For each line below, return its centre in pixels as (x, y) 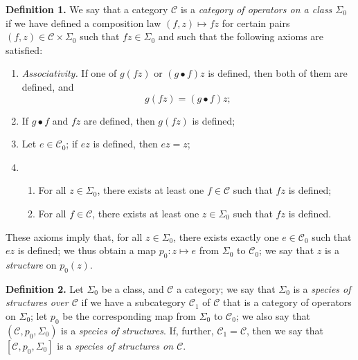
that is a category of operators (287, 302)
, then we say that (285, 330)
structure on (31, 264)
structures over (37, 302)
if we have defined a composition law (83, 22)
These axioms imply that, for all (74, 236)
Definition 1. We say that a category (87, 9)
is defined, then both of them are (278, 73)
